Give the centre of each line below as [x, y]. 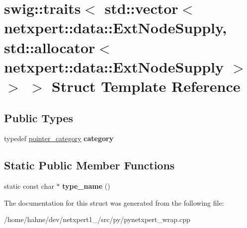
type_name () [86, 186]
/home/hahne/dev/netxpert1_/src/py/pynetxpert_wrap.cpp [97, 219]
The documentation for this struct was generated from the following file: [114, 202]
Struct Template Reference [146, 86]
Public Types [39, 117]
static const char [29, 186]
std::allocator [50, 47]
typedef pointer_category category [59, 138]
